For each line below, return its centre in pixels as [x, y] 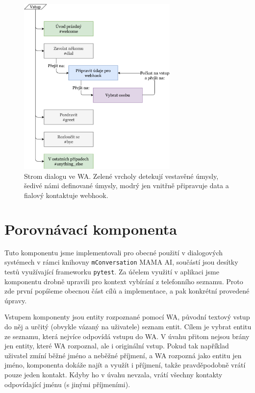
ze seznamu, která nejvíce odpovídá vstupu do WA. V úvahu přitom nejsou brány [127, 336]
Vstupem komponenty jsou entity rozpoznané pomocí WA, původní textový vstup [127, 317]
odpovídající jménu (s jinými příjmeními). [67, 384]
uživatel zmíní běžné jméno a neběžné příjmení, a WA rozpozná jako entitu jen [123, 355]
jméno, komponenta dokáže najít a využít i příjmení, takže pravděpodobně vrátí [125, 365]
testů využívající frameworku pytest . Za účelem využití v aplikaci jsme [112, 271]
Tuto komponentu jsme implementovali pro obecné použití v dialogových [114, 252]
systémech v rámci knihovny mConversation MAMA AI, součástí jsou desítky [121, 262]
